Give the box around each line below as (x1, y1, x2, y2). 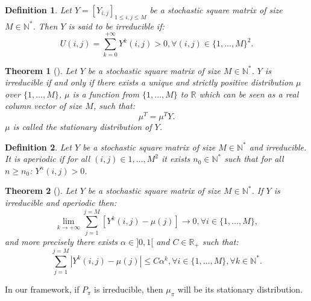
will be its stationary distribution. (177, 283, 303, 296)
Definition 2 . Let (5, 140, 72, 153)
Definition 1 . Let (5, 4, 72, 16)
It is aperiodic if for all (5, 152, 90, 165)
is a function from (72, 87, 139, 100)
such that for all (224, 152, 284, 165)
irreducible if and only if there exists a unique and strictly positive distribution (5, 76, 294, 88)
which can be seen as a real (199, 87, 299, 100)
